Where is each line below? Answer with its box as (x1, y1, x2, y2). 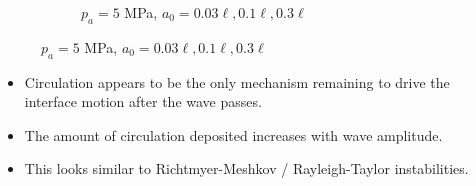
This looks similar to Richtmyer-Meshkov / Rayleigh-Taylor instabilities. (24, 158, 469, 179)
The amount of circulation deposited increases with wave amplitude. (24, 124, 443, 145)
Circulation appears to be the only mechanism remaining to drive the (24, 71, 450, 92)
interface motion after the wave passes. (24, 91, 262, 112)
